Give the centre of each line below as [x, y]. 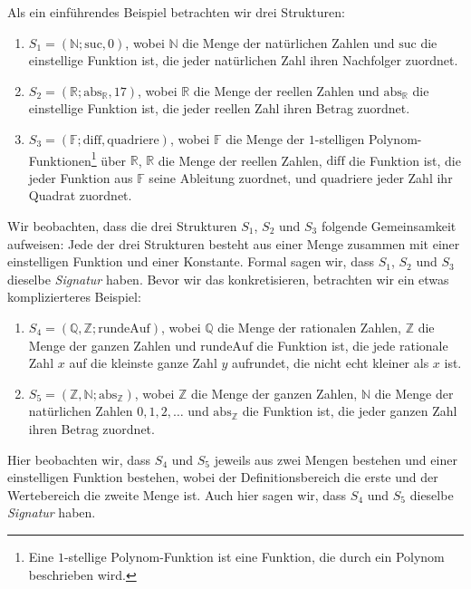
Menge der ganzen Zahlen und [112, 345]
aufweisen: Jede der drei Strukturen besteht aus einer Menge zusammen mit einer [234, 243]
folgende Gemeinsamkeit [389, 226]
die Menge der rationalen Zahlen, [309, 327]
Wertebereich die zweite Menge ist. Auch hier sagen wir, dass [177, 494]
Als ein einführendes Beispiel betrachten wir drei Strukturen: [176, 12]
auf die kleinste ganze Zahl [143, 363]
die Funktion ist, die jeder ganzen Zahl [350, 411]
